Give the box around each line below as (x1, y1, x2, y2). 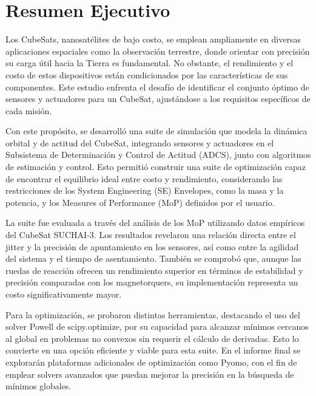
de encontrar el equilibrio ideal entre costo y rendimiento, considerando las (5, 172, 283, 185)
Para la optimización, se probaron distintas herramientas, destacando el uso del (5, 308, 300, 321)
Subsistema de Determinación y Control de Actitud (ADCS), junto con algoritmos (5, 148, 311, 161)
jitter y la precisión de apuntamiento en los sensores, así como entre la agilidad (5, 240, 299, 253)
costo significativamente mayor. (5, 288, 122, 300)
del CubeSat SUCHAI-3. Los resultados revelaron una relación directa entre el (5, 228, 296, 241)
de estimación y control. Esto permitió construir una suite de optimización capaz (5, 160, 306, 173)
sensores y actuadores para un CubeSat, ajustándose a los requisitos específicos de (5, 92, 311, 105)
